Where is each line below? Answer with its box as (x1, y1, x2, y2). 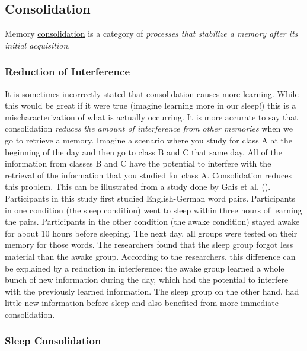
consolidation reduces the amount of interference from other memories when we (5, 122, 293, 135)
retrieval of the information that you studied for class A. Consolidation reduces (5, 168, 292, 181)
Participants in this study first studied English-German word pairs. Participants (5, 192, 296, 204)
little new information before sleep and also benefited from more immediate (5, 296, 279, 309)
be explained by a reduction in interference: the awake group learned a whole (5, 261, 284, 274)
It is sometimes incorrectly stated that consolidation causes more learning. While (5, 87, 299, 100)
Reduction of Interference (5, 64, 130, 79)
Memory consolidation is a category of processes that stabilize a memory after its (5, 27, 298, 40)
